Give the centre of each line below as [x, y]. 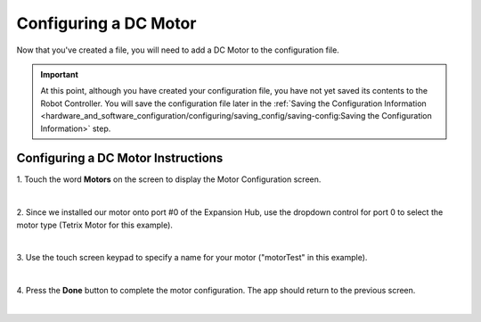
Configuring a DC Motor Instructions [120, 158]
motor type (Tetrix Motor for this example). [95, 225]
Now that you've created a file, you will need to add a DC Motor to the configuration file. [178, 50]
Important [60, 74]
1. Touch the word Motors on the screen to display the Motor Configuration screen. [169, 179]
